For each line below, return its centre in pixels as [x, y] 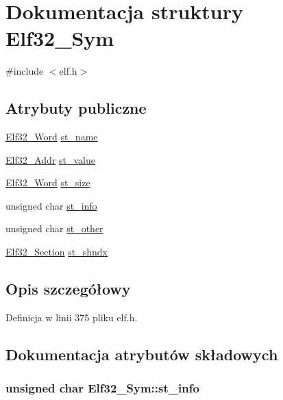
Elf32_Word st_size [48, 183]
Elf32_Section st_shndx [57, 252]
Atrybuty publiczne [76, 108]
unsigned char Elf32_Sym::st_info [102, 388]
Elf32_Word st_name [52, 137]
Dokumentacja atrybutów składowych [142, 354]
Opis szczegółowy [68, 289]
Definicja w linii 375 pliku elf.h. [72, 317]
